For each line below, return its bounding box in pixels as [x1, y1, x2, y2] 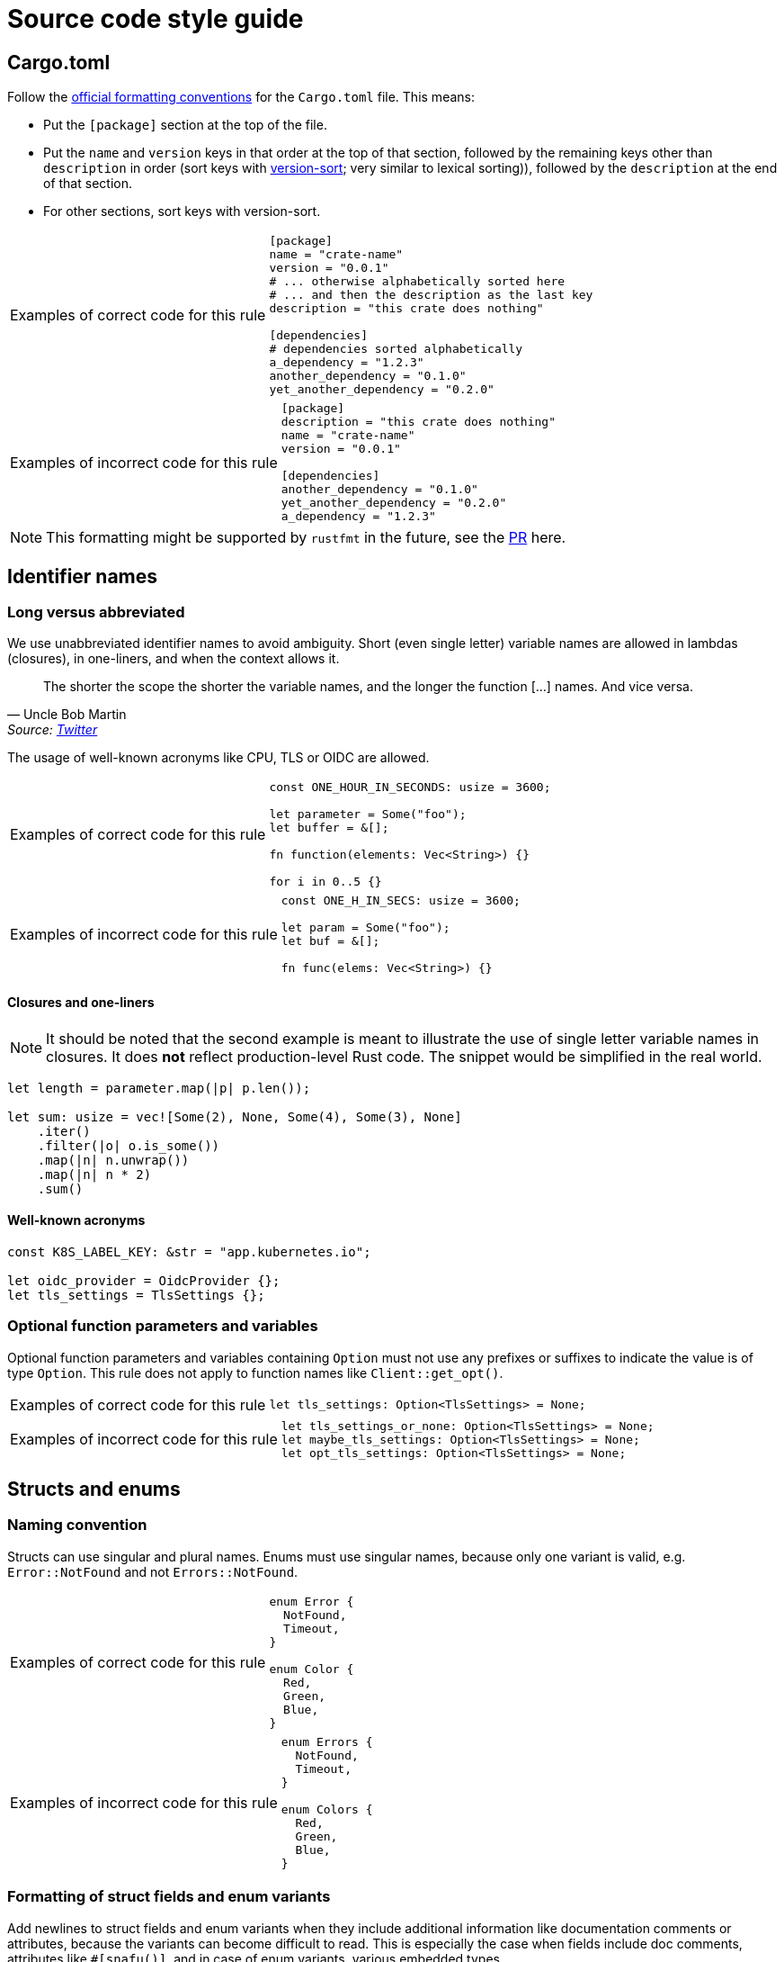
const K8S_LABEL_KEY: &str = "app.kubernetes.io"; [7, 1244, 371, 1259]
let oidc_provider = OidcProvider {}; [7, 1273, 281, 1288]
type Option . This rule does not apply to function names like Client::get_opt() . [7, 1364, 503, 1381]
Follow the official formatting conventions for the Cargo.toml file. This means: [7, 89, 475, 105]
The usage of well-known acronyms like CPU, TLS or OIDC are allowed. [7, 750, 430, 766]
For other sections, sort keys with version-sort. [43, 203, 321, 220]
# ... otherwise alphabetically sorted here [269, 274, 566, 289]
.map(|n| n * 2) [37, 1166, 152, 1182]
